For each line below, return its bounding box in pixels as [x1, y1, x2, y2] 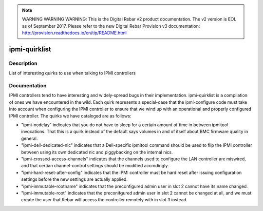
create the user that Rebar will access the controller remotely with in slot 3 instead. [21, 197, 188, 203]
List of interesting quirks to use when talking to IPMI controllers [9, 70, 136, 76]
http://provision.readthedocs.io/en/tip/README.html [22, 30, 127, 36]
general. [21, 135, 38, 141]
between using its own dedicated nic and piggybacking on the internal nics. [21, 149, 173, 155]
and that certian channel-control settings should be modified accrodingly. [21, 163, 169, 169]
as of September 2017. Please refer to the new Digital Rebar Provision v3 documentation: [22, 23, 200, 29]
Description [9, 60, 38, 67]
